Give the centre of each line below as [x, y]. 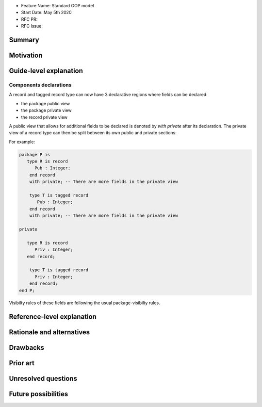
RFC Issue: [32, 26]
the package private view [46, 110]
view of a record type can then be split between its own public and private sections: [93, 133]
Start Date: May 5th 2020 [46, 13]
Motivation [26, 55]
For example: [22, 142]
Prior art [22, 363]
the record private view [44, 117]
